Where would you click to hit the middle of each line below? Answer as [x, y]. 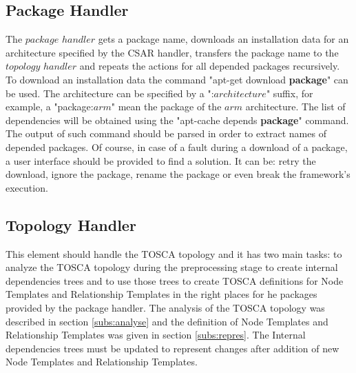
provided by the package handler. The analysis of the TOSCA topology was [165, 307]
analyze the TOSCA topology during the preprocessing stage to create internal [172, 267]
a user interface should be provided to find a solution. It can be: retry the [161, 160]
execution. [27, 187]
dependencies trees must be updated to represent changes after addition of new [172, 348]
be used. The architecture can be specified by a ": [110, 93]
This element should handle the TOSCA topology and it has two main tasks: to [174, 253]
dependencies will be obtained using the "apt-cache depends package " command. [177, 120]
